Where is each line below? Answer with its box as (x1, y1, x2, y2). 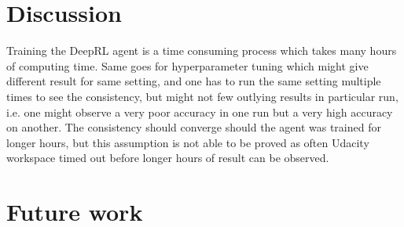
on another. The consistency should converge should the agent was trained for (6, 119, 381, 135)
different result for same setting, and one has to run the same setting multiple (6, 73, 381, 89)
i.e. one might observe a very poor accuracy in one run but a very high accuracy (6, 103, 393, 120)
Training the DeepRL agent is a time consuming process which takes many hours (6, 42, 397, 59)
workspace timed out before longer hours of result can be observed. (6, 150, 329, 166)
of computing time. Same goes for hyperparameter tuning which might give (6, 57, 369, 74)
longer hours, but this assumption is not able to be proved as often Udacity (6, 134, 369, 150)
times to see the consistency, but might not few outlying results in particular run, (6, 88, 398, 104)
